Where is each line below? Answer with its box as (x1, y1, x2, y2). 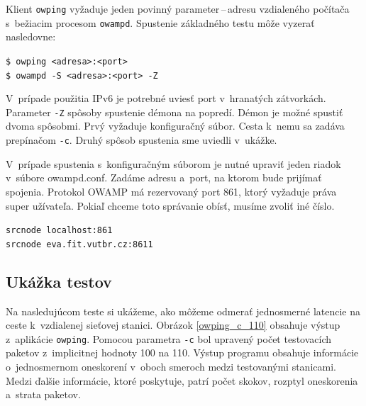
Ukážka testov (6, 270, 112, 292)
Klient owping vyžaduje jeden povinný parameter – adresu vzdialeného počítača (6, 1, 350, 16)
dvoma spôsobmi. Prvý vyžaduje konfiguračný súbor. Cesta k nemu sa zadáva (6, 118, 345, 133)
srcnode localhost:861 (6, 225, 113, 236)
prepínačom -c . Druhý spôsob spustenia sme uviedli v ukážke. (6, 132, 277, 147)
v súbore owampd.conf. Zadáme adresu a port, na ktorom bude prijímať (6, 170, 322, 185)
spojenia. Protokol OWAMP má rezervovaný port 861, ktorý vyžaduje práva (6, 184, 337, 198)
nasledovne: (6, 29, 56, 44)
